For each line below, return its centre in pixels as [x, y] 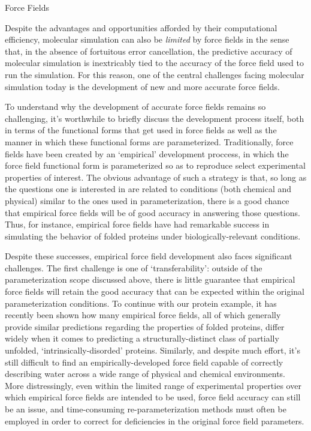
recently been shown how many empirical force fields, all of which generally [143, 315]
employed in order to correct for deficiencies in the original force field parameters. [155, 420]
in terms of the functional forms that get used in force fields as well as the [141, 130]
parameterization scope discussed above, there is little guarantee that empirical [150, 279]
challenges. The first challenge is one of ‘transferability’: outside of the [134, 267]
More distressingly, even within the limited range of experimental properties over [153, 385]
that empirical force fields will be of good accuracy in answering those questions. [153, 212]
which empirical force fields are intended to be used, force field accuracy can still [153, 397]
